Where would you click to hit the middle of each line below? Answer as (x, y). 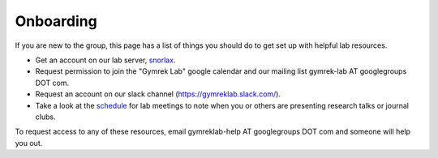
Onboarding (56, 21)
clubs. (45, 117)
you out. (29, 143)
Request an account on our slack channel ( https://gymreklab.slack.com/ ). (158, 94)
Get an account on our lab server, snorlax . (105, 60)
